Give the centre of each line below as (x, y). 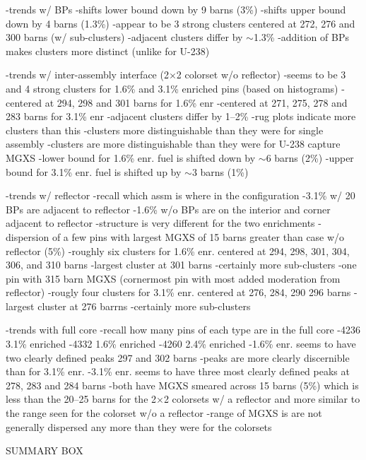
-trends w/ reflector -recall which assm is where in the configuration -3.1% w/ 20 (181, 195)
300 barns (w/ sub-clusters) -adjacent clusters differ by (124, 37)
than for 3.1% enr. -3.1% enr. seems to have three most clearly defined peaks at (178, 371)
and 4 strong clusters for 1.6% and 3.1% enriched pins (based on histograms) (172, 88)
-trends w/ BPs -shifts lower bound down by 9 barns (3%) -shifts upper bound (176, 9)
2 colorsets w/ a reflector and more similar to (262, 399)
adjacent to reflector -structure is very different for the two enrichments (160, 223)
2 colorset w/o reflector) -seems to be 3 (261, 75)
